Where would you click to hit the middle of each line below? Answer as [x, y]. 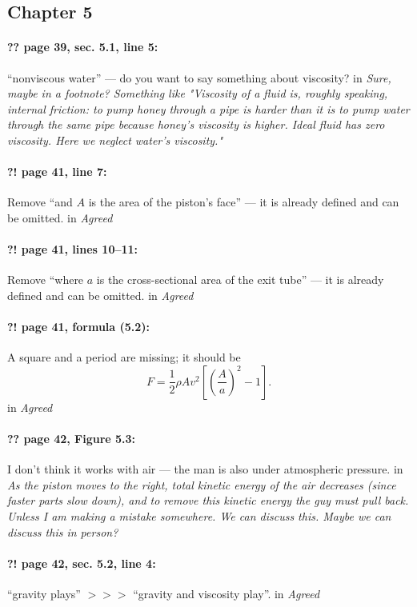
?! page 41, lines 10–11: [73, 249]
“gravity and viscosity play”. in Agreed [227, 594]
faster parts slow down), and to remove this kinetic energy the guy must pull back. [208, 500]
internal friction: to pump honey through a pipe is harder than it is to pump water [208, 108]
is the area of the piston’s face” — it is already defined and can [244, 202]
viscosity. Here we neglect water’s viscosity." [115, 140]
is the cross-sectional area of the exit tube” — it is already [240, 280]
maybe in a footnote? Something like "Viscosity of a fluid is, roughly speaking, [198, 93]
